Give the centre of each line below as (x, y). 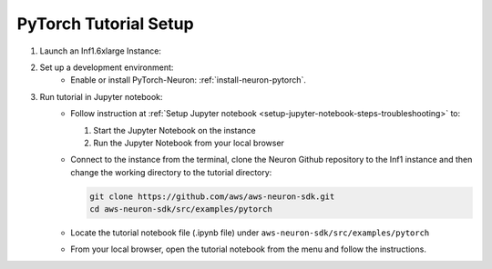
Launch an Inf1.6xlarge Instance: (100, 51)
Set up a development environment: (107, 67)
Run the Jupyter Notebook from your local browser (189, 143)
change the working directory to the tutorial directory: (171, 172)
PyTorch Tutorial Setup (106, 24)
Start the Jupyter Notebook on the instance (174, 130)
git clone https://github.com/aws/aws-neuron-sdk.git (212, 196)
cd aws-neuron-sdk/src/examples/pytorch (181, 209)
